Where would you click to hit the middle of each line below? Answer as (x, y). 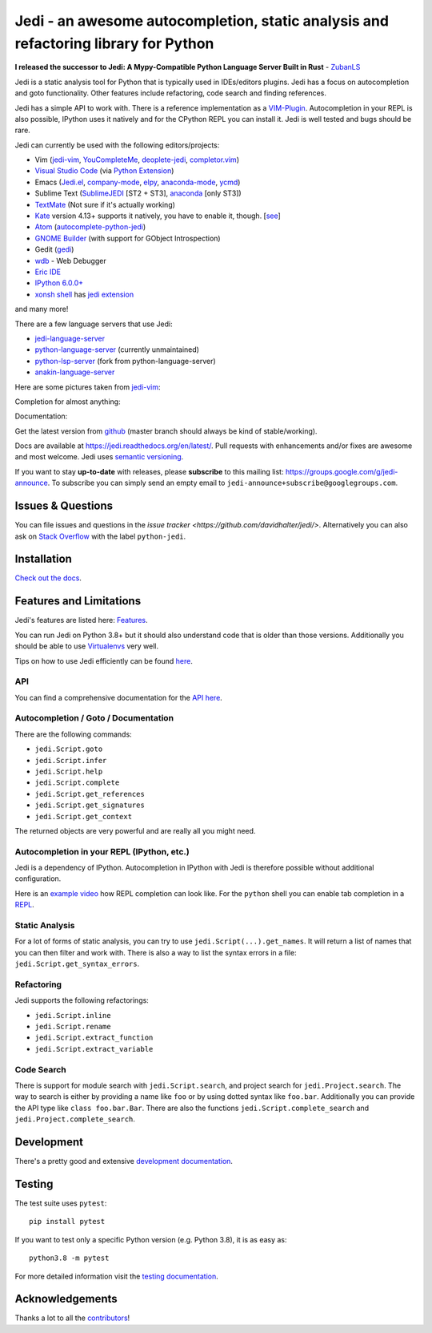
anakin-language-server (75, 372)
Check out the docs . (48, 578)
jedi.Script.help (69, 771)
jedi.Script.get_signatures (90, 805)
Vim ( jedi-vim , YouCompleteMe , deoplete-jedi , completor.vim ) (137, 160)
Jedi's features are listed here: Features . (81, 620)
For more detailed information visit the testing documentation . (117, 1276)
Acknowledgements (66, 1299)
